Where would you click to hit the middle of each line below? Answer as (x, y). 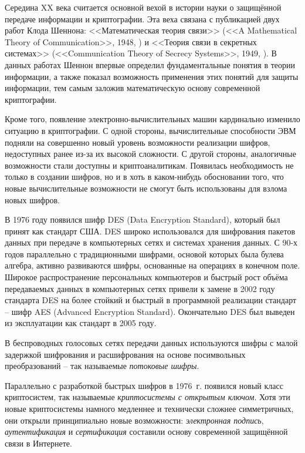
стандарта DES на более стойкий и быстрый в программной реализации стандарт (151, 300)
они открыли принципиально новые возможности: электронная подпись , (134, 420)
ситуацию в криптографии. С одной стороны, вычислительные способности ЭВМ (150, 130)
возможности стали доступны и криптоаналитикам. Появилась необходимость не (149, 165)
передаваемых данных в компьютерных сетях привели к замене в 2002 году (140, 288)
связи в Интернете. (38, 443)
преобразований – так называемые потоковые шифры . (102, 366)
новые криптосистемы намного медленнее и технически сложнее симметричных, (149, 408)
